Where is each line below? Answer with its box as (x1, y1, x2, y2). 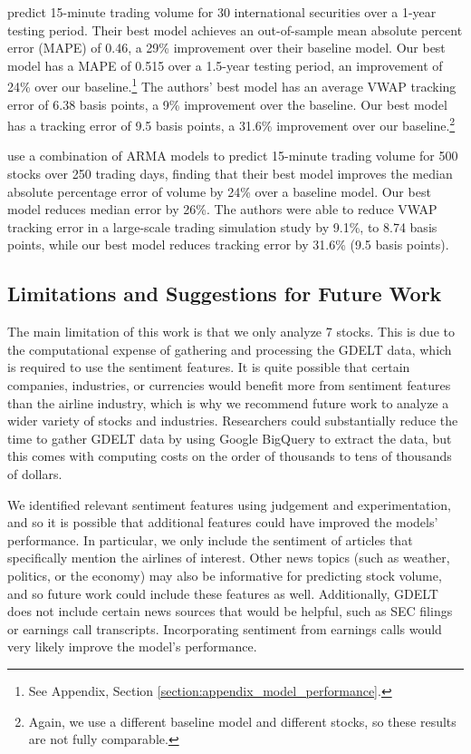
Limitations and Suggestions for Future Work (7, 279, 442, 308)
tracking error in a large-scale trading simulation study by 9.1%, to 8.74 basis (7, 217, 437, 236)
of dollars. (7, 464, 62, 483)
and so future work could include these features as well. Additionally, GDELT (7, 583, 438, 602)
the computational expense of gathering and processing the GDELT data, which (7, 339, 452, 358)
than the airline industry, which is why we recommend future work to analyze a (7, 393, 449, 412)
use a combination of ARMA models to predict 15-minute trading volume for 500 (7, 146, 458, 165)
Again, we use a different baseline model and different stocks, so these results (28, 711, 457, 730)
